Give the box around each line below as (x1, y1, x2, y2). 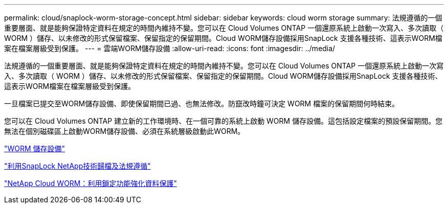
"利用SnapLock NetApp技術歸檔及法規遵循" (4, 161, 151, 170)
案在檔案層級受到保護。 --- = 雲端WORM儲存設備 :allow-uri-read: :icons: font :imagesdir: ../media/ (4, 44, 335, 53)
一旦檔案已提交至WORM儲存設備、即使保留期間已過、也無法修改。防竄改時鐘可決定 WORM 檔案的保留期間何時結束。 (4, 99, 399, 108)
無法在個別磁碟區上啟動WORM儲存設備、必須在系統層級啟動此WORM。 (4, 127, 245, 135)
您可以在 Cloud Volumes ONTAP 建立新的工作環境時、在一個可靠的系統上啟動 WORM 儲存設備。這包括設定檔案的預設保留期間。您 (4, 117, 443, 125)
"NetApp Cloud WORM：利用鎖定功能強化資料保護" (4, 179, 177, 188)
